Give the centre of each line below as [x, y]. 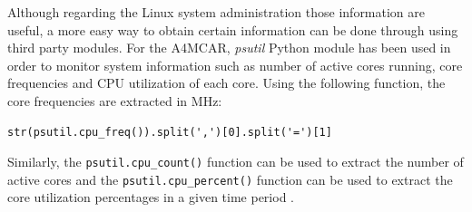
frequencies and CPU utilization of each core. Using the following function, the [226, 83]
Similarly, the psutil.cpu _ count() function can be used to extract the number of [236, 162]
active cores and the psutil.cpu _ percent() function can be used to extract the [230, 179]
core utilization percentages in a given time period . [151, 197]
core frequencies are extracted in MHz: [115, 100]
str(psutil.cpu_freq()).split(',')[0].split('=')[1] [170, 132]
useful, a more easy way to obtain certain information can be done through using [233, 29]
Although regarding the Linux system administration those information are [216, 12]
